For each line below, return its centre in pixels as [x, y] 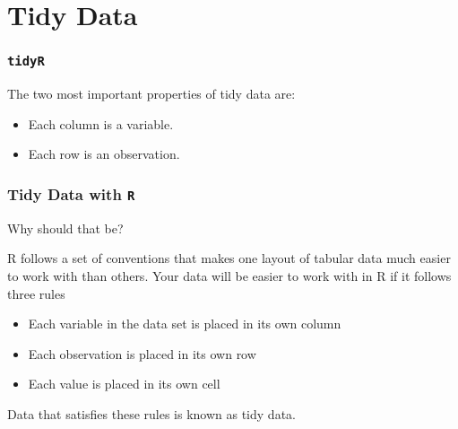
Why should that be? [65, 228]
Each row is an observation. [104, 154]
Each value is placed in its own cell [124, 384]
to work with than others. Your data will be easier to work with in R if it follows [229, 275]
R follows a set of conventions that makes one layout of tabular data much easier [229, 258]
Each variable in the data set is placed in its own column [185, 324]
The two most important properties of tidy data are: [151, 94]
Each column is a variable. [101, 123]
